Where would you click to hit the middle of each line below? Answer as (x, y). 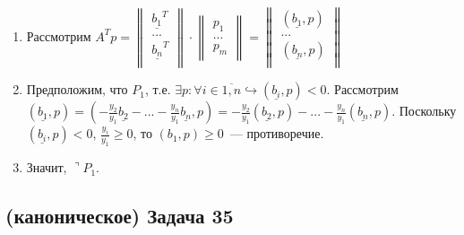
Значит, (47, 167)
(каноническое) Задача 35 (120, 216)
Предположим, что (77, 89)
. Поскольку (424, 111)
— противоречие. (277, 133)
